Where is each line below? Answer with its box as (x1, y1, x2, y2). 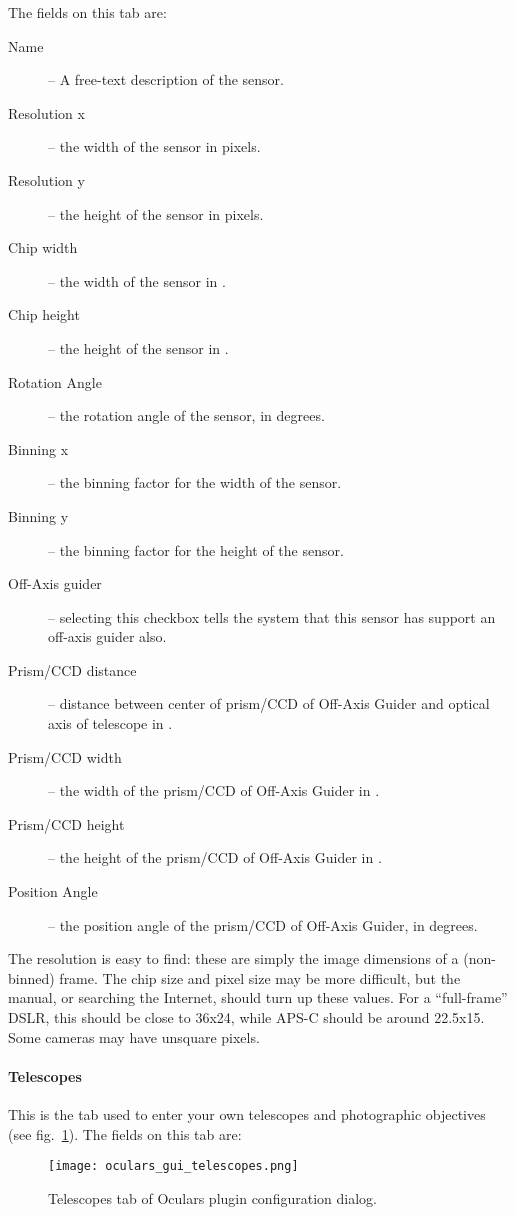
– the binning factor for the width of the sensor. (48, 472, 342, 493)
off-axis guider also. (48, 626, 167, 647)
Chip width (8, 237, 78, 258)
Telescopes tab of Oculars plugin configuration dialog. (48, 1187, 377, 1208)
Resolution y (8, 169, 85, 190)
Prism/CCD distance (8, 659, 137, 680)
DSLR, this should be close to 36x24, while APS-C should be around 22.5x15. (8, 1007, 485, 1027)
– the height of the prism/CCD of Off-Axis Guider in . (48, 847, 382, 868)
